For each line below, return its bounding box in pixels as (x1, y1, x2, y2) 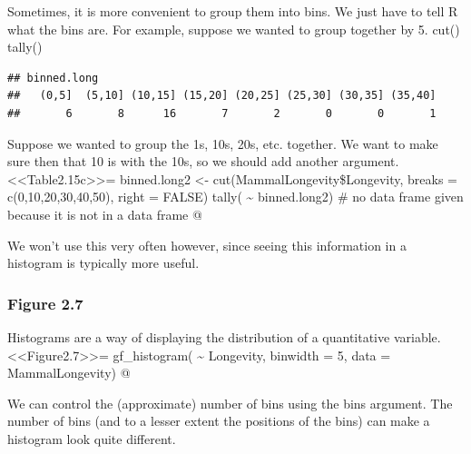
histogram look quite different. (7, 429, 176, 448)
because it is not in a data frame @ (7, 204, 202, 223)
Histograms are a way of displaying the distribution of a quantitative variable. (7, 327, 441, 346)
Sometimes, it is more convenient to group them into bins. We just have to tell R (7, 2, 458, 20)
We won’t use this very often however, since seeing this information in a (7, 235, 407, 254)
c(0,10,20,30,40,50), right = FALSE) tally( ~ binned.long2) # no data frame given (7, 187, 464, 206)
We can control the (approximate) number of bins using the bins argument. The (7, 393, 453, 412)
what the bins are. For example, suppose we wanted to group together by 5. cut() (7, 19, 460, 38)
